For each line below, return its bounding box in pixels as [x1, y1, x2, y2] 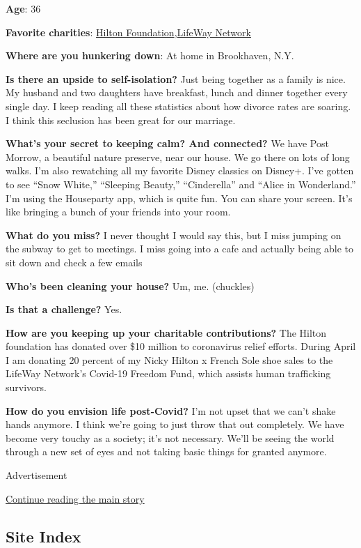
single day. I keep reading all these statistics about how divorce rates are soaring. [6, 98, 351, 113]
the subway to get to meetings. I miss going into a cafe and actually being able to [6, 241, 353, 256]
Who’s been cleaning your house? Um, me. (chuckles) [6, 278, 255, 293]
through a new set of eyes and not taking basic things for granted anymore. [6, 444, 327, 459]
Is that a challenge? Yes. [6, 302, 122, 317]
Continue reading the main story [6, 491, 145, 505]
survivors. [6, 380, 47, 395]
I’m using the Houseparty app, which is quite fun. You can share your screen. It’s [6, 190, 353, 205]
